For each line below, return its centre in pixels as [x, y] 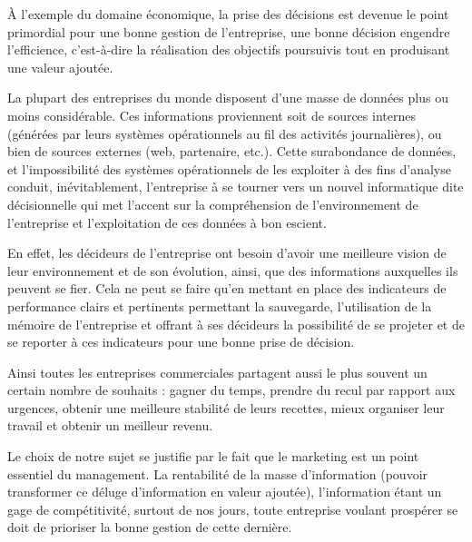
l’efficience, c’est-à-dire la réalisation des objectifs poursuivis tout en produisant [229, 49]
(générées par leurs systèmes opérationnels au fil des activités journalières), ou [225, 133]
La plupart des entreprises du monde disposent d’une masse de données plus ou [228, 98]
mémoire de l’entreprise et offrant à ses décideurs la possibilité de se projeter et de [236, 324]
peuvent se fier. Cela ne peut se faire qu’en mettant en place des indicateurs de [227, 288]
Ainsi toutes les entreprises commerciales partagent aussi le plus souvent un [217, 372]
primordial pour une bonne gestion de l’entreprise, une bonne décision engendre [229, 31]
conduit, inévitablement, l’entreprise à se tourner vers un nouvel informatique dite [236, 187]
